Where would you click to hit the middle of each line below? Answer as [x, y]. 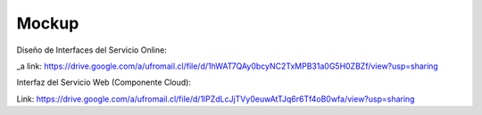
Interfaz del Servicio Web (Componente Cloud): [104, 82]
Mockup [48, 23]
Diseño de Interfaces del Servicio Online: [91, 50]
